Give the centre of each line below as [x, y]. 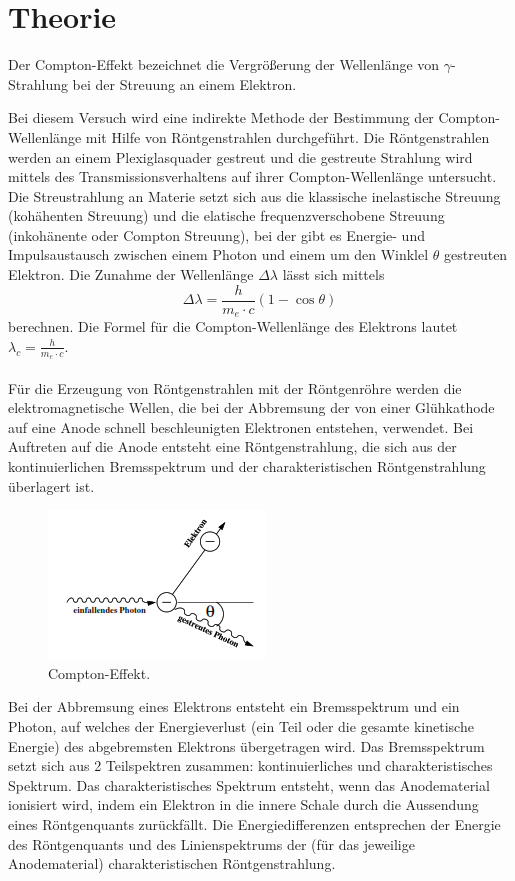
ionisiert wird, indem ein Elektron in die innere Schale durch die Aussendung [243, 804]
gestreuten [476, 254]
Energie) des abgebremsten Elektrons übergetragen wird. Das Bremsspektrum [246, 745]
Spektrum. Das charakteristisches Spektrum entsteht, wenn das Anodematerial [249, 784]
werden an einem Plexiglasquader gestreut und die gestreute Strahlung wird [240, 156]
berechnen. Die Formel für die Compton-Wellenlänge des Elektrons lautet [233, 326]
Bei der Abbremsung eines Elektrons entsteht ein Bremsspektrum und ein [234, 706]
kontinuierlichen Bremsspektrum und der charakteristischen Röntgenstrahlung [247, 465]
